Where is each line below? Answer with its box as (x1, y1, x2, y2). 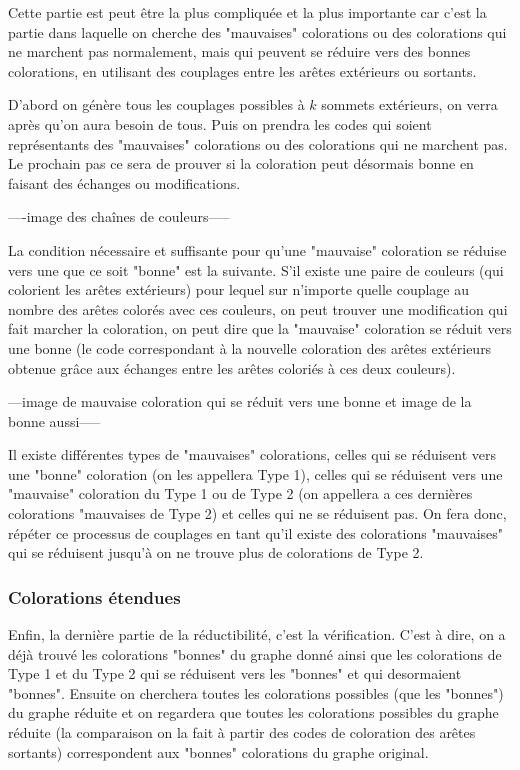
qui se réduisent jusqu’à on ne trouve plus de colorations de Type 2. (8, 542, 424, 563)
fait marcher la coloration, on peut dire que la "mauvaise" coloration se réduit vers (8, 318, 512, 339)
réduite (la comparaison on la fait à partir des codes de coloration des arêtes (8, 722, 476, 743)
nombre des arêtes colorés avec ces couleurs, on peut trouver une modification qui (8, 298, 508, 319)
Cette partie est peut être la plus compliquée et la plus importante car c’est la (8, 2, 487, 22)
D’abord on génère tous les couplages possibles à (8, 94, 305, 115)
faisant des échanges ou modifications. (8, 172, 241, 193)
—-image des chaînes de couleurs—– (8, 206, 230, 227)
